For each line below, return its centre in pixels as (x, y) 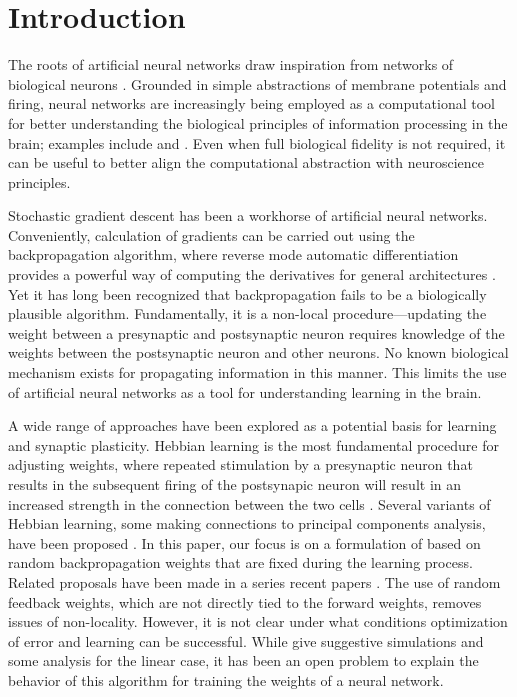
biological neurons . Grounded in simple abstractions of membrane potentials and (257, 83)
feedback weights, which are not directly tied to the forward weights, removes (245, 601)
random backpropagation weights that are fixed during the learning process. (240, 562)
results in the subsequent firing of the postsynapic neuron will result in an (235, 484)
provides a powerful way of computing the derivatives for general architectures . (252, 274)
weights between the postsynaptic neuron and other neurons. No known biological (258, 352)
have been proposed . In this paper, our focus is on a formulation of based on (244, 542)
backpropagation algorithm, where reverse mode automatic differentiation (233, 254)
